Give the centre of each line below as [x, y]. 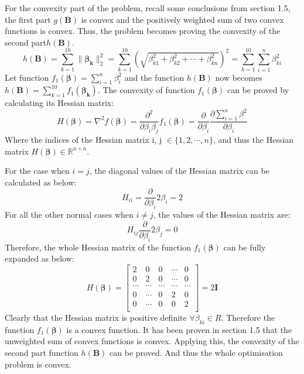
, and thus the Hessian [253, 140]
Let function [27, 77]
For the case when [37, 171]
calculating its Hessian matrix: [59, 103]
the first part [28, 19]
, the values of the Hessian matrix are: [222, 215]
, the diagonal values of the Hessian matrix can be [179, 171]
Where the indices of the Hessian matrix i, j [83, 140]
